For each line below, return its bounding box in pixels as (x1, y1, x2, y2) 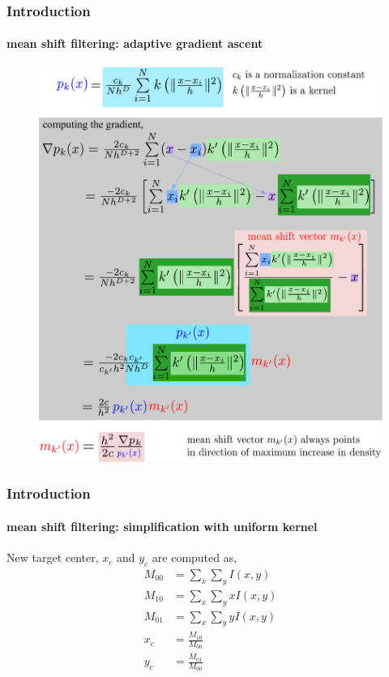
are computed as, (152, 549, 237, 566)
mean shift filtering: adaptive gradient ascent (6, 35, 263, 52)
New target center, (6, 549, 99, 566)
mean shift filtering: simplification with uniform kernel (6, 517, 318, 534)
